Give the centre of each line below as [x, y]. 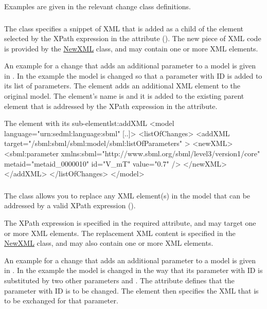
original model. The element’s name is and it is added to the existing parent [124, 96]
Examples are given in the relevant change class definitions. [98, 6]
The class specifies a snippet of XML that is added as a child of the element [124, 28]
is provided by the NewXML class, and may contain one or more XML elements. [131, 48]
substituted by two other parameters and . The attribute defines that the [119, 280]
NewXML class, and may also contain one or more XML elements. [109, 243]
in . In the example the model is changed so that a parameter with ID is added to [133, 75]
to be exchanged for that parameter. [61, 301]
